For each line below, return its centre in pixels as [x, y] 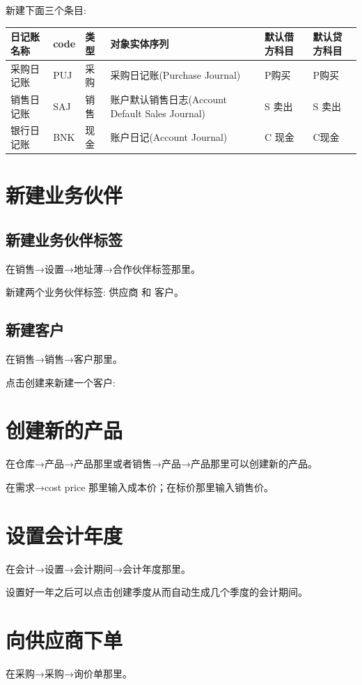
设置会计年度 [64, 535]
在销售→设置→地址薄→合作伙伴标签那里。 [103, 268]
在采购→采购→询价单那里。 [69, 673]
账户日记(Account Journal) [169, 137]
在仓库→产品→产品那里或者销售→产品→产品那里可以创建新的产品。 [162, 464]
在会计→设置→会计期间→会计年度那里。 [98, 568]
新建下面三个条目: [46, 10]
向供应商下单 [64, 640]
